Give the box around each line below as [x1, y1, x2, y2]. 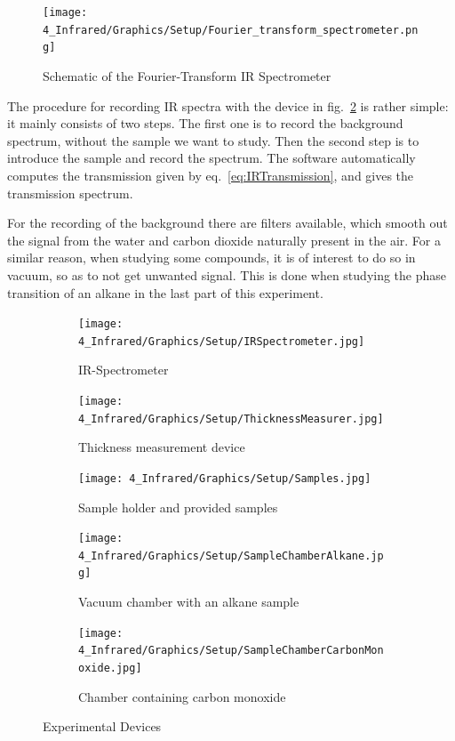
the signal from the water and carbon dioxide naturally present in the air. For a [7, 230, 441, 249]
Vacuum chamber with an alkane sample [78, 592, 299, 611]
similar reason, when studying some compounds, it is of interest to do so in [7, 248, 416, 267]
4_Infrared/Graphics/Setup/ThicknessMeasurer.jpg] [78, 412, 384, 425]
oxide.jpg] [78, 662, 142, 675]
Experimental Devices [43, 717, 162, 736]
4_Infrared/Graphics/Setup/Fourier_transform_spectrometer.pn [43, 23, 419, 36]
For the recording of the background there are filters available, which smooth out [7, 213, 448, 232]
